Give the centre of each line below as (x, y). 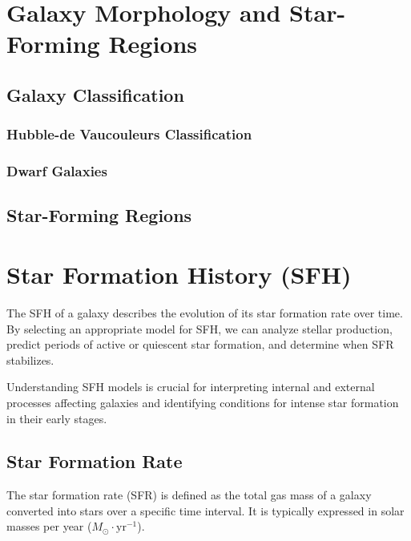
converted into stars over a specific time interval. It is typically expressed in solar (205, 510)
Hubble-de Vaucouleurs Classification (129, 134)
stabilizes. (30, 359)
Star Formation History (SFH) (179, 274)
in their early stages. (57, 418)
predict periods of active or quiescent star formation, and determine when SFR (200, 344)
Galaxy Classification (95, 94)
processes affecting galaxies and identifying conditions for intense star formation (203, 402)
